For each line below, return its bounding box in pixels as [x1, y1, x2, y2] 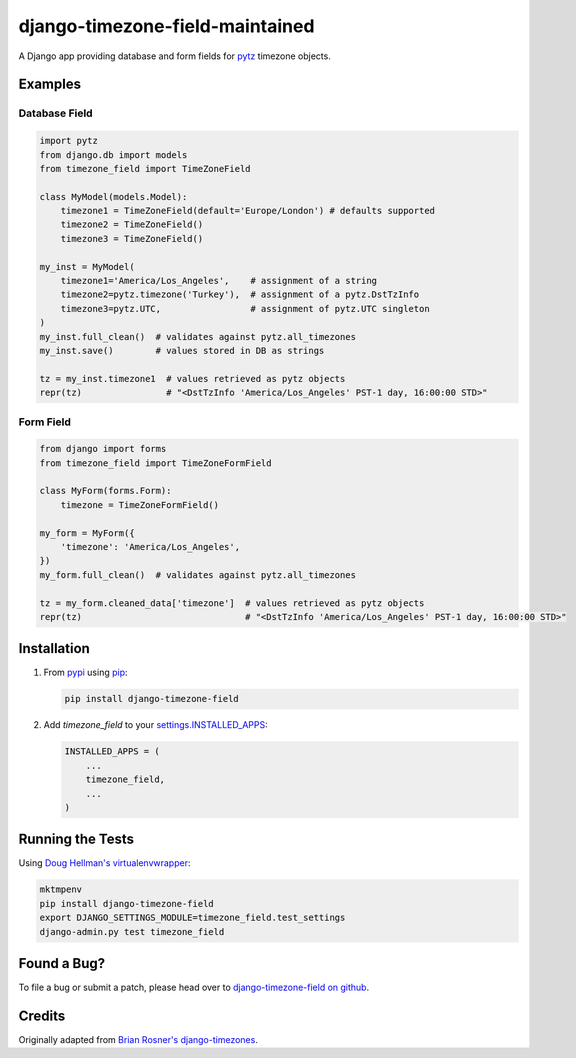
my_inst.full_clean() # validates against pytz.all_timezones [39, 331, 357, 342]
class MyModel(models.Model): [39, 191, 188, 202]
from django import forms [39, 443, 167, 455]
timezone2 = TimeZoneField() [60, 219, 204, 230]
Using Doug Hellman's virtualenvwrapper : [18, 857, 191, 869]
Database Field [18, 106, 94, 120]
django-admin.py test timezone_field [39, 926, 225, 937]
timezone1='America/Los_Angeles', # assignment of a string [60, 275, 378, 287]
